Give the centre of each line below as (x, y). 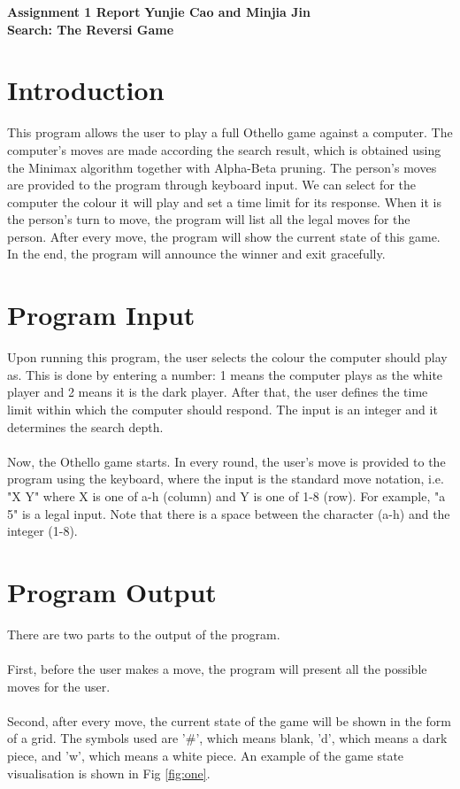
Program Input (101, 315)
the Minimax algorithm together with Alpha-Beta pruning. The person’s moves (222, 167)
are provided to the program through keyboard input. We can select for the (211, 185)
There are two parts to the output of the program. (144, 634)
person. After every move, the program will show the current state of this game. (224, 236)
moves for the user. (59, 686)
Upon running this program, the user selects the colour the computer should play (227, 357)
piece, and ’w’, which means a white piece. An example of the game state (206, 755)
